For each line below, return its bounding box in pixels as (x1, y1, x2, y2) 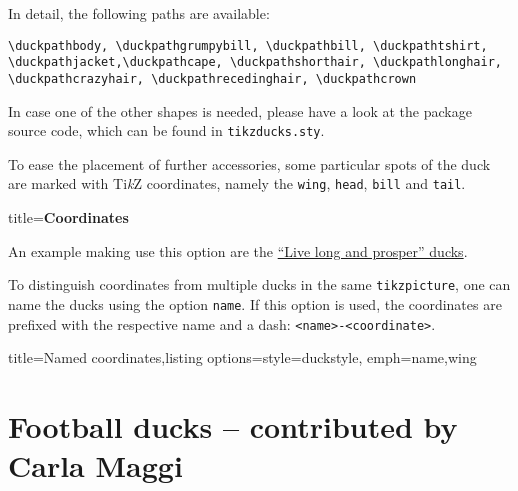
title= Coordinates (8, 207, 129, 228)
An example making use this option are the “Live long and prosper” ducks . (8, 240, 468, 261)
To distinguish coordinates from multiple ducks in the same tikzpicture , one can (8, 274, 511, 295)
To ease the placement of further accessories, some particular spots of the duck (8, 153, 491, 174)
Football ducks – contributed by (8, 406, 458, 446)
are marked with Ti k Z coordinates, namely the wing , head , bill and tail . (8, 173, 466, 194)
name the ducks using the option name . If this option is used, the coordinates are (8, 293, 502, 314)
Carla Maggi (8, 445, 183, 486)
